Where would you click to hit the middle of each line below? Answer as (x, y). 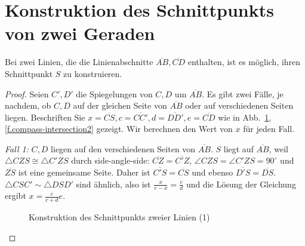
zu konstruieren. (93, 73)
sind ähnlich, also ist (113, 184)
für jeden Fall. (269, 129)
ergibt (16, 196)
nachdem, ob (28, 105)
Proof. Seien (27, 93)
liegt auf (238, 148)
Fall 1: (17, 148)
